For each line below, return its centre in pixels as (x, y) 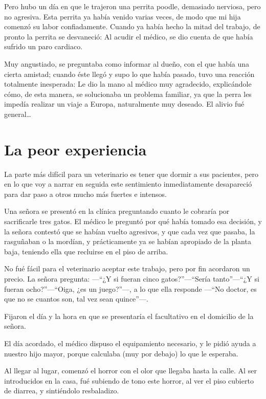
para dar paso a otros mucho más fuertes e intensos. (85, 194)
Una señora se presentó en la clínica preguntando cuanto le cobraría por (117, 211)
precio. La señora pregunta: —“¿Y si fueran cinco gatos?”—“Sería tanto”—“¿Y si (132, 278)
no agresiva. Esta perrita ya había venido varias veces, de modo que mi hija (123, 16)
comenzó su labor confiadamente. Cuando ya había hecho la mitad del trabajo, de (132, 26)
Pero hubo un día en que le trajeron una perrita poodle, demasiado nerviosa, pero (132, 6)
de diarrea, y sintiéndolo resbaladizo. (62, 391)
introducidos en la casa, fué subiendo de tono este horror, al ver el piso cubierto (129, 380)
